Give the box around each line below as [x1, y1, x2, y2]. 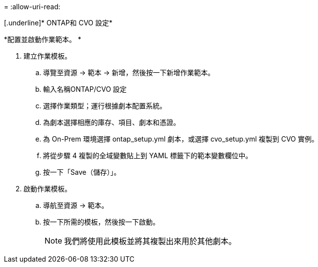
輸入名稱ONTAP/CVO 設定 [43, 85, 127, 93]
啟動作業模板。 [23, 185, 71, 193]
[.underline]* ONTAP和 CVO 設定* [4, 19, 113, 27]
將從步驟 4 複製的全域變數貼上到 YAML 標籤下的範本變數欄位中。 [43, 151, 252, 160]
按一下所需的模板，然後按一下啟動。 [43, 218, 159, 226]
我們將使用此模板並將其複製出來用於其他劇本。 [64, 236, 237, 246]
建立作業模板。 [23, 52, 71, 60]
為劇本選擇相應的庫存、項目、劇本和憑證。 [43, 118, 180, 126]
